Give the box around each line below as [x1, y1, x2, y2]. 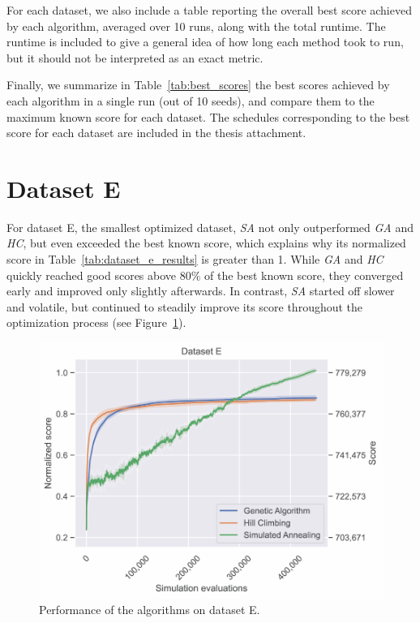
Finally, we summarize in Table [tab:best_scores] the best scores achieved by [6, 76, 390, 93]
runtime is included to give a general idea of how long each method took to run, [6, 33, 404, 50]
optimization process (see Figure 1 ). [6, 314, 186, 331]
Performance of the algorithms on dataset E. [39, 601, 260, 618]
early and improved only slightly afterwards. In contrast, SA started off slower [6, 282, 395, 299]
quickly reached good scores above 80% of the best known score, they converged [6, 266, 404, 283]
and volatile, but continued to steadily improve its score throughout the [6, 298, 363, 315]
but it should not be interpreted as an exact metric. [6, 49, 264, 66]
